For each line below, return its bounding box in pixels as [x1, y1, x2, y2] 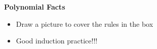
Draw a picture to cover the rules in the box [16, 18, 153, 29]
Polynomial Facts [4, 2, 65, 12]
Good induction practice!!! [16, 35, 98, 46]
